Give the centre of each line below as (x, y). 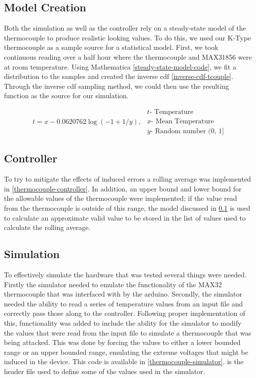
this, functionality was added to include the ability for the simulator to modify (123, 322)
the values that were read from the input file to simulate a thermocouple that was (128, 332)
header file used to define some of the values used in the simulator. (105, 371)
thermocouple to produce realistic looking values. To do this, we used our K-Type (128, 37)
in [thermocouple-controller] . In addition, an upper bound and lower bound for (123, 188)
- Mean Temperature (183, 121)
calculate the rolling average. (47, 227)
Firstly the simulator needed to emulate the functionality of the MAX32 (113, 284)
